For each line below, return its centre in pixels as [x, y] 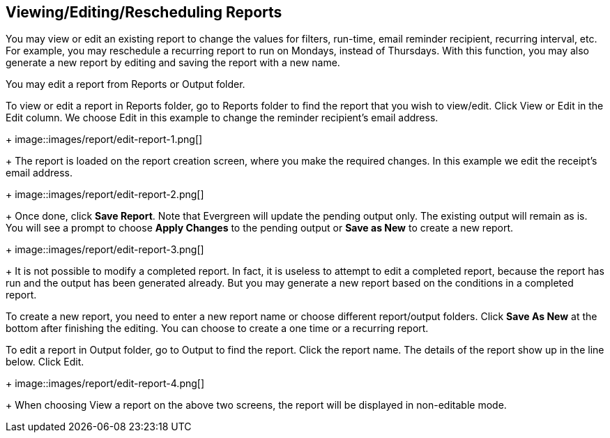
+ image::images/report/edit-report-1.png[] [104, 139]
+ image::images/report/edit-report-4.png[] [105, 384]
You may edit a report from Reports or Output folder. [125, 84]
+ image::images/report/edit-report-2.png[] [105, 195]
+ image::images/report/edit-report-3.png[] [105, 250]
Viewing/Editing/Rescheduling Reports [144, 12]
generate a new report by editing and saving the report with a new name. [173, 63]
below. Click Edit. [45, 362]
